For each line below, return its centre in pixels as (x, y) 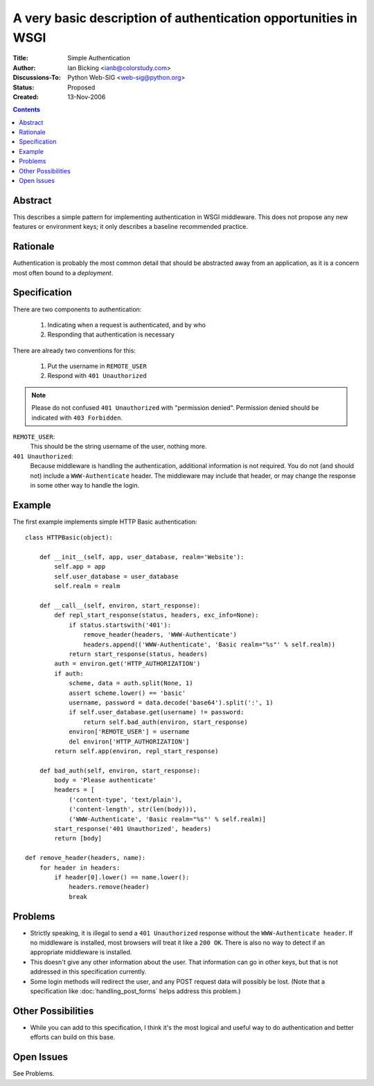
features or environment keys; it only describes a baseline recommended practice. (131, 227)
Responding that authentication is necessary (111, 335)
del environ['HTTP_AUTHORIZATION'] (129, 741)
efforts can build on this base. (73, 1037)
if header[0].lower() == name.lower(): (122, 877)
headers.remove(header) (109, 887)
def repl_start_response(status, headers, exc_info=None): (157, 615)
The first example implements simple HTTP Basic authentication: (105, 522)
